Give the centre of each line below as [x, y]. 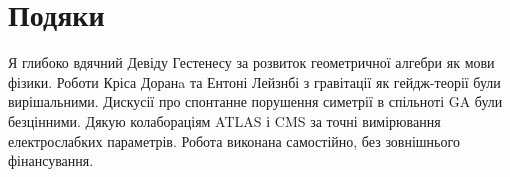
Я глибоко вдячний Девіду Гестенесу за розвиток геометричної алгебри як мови [251, 62]
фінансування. [51, 160]
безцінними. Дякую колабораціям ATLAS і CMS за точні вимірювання [224, 120]
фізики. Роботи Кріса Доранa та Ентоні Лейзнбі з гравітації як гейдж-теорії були [254, 81]
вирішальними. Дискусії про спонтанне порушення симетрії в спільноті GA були [255, 101]
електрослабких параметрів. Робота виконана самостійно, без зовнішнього [234, 140]
